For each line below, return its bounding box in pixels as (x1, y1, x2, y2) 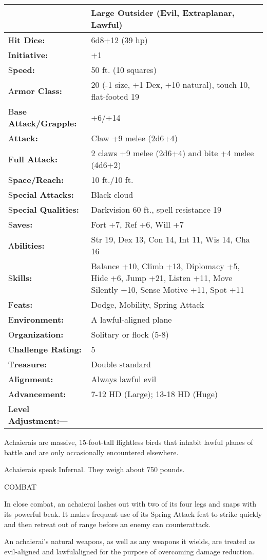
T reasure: (8, 358, 47, 370)
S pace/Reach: (8, 174, 64, 185)
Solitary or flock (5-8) (91, 328, 169, 340)
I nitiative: (8, 49, 48, 61)
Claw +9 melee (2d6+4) (91, 132, 178, 144)
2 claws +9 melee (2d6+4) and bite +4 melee (91, 147, 254, 159)
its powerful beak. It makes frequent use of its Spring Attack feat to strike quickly (4, 508, 262, 519)
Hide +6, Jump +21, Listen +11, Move (91, 272, 233, 284)
